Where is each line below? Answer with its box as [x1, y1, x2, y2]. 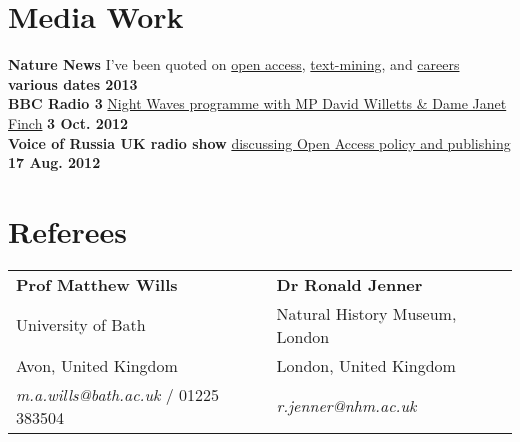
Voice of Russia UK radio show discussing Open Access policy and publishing [8, 132, 511, 153]
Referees [8, 210, 128, 251]
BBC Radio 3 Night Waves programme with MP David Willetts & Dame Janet [8, 93, 507, 114]
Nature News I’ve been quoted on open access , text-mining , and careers [8, 54, 460, 75]
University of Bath [16, 313, 146, 337]
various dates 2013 [8, 73, 138, 94]
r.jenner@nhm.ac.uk [276, 394, 417, 418]
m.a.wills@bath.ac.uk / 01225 [16, 382, 220, 406]
